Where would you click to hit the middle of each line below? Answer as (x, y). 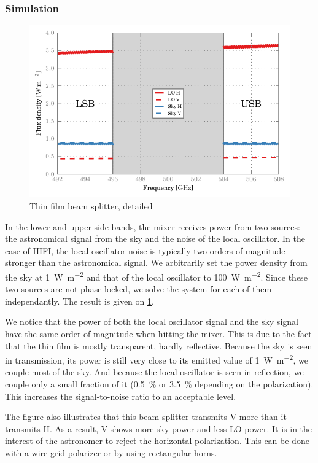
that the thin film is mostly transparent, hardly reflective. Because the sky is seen (159, 345)
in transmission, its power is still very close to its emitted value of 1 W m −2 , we (157, 359)
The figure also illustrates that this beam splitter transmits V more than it (146, 417)
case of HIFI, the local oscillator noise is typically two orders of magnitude (145, 250)
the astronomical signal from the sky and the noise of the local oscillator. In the (155, 239)
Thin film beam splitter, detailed (91, 205)
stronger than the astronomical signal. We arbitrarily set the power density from (156, 263)
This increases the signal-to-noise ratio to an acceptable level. (121, 396)
